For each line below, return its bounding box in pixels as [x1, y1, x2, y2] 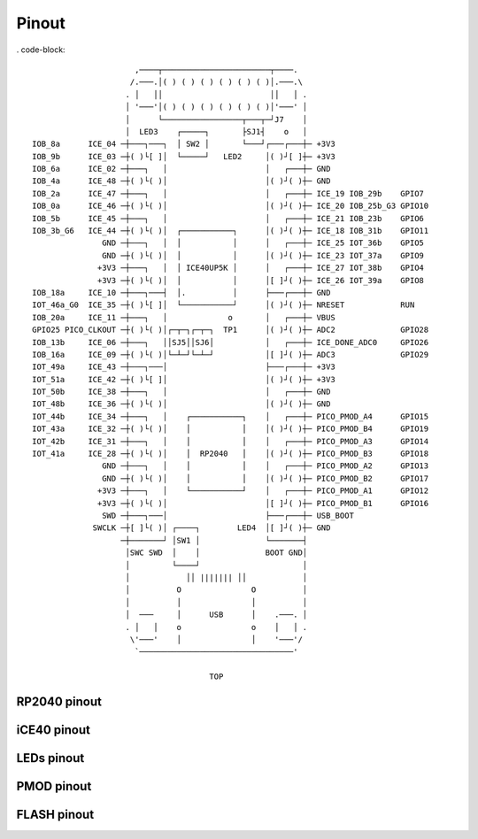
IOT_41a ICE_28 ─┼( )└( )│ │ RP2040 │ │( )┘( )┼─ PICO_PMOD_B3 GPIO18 [32, 449, 429, 459]
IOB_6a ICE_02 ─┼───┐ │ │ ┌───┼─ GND [32, 164, 331, 174]
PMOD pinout [16, 779, 92, 794]
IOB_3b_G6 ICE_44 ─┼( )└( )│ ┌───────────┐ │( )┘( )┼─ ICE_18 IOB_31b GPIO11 [32, 226, 429, 236]
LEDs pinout [16, 750, 85, 766]
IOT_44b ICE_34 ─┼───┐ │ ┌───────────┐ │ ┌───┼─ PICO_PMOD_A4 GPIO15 [32, 412, 429, 421]
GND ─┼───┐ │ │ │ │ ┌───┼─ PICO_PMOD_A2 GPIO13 [102, 461, 429, 471]
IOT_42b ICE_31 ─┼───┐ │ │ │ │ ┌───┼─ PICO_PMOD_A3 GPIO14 [32, 436, 429, 446]
